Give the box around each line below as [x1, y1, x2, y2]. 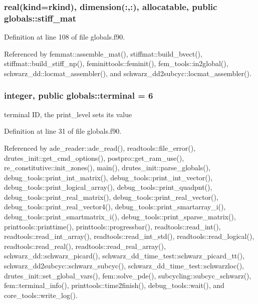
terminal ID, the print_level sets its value [4, 109, 132, 119]
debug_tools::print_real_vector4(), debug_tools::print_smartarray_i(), [4, 201, 226, 212]
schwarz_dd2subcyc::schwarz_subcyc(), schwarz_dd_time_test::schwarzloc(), [4, 260, 244, 271]
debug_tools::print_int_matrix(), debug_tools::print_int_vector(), [4, 172, 213, 182]
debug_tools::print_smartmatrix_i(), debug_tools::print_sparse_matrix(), [4, 211, 236, 222]
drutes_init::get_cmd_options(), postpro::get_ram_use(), [4, 152, 184, 163]
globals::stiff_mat [4, 12, 76, 24]
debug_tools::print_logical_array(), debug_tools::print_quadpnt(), [4, 182, 212, 192]
